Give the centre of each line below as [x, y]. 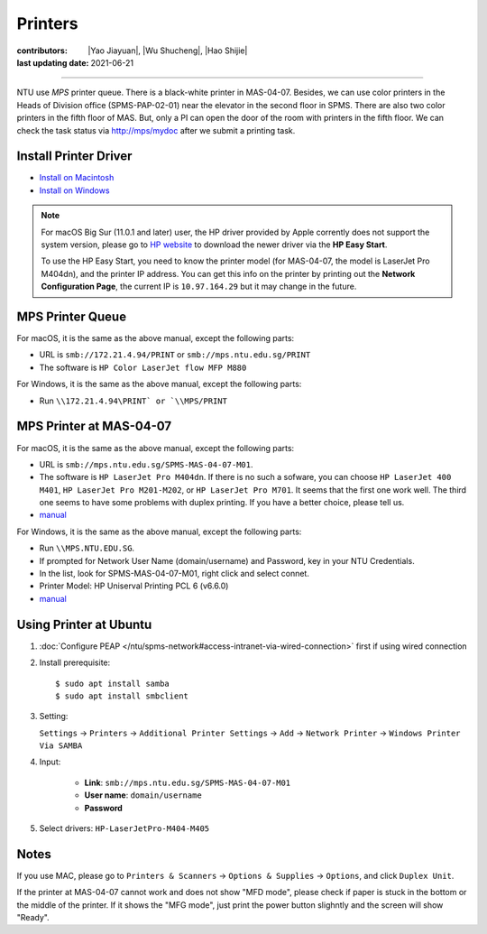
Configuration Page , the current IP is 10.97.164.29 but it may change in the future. [199, 287]
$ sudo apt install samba [113, 683]
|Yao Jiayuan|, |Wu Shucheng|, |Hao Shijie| [168, 51]
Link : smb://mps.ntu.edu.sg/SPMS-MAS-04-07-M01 [188, 782]
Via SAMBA [61, 746]
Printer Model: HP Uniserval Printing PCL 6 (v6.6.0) [134, 586]
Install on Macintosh [77, 178]
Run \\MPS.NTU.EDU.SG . [87, 548]
